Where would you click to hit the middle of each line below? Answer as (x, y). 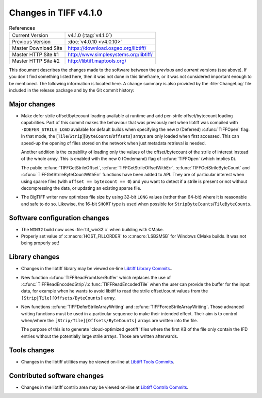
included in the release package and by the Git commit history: (72, 90)
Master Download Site (37, 48)
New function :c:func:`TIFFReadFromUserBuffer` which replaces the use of (96, 277)
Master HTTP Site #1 (35, 54)
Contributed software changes (57, 375)
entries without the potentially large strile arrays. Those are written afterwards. (99, 336)
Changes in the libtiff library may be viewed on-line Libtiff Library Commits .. (97, 269)
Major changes (32, 104)
